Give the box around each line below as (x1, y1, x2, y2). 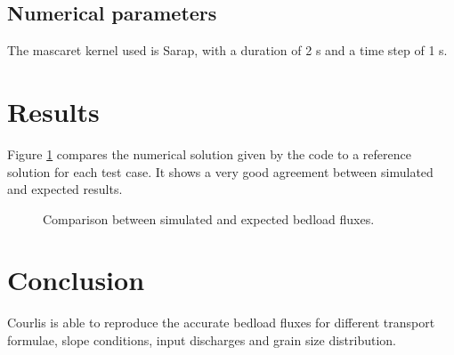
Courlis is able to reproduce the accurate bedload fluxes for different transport (7, 313, 435, 332)
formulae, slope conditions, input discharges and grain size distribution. (7, 331, 397, 350)
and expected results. (7, 180, 123, 198)
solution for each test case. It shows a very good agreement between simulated (7, 162, 434, 181)
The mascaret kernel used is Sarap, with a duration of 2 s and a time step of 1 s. (7, 41, 448, 60)
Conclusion (7, 262, 145, 298)
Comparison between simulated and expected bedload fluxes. (43, 209, 375, 228)
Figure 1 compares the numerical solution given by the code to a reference (7, 144, 411, 163)
